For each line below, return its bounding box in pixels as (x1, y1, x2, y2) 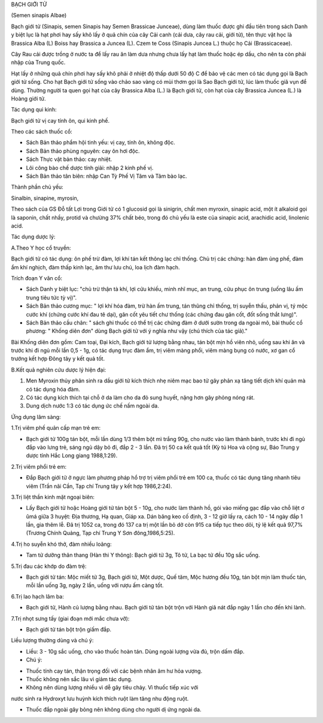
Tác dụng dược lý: (11, 233, 56, 241)
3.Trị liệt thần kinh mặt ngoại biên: (11, 493, 95, 500)
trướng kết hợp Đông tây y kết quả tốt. (11, 355, 105, 362)
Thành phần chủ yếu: (11, 183, 64, 191)
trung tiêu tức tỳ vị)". (26, 294, 77, 301)
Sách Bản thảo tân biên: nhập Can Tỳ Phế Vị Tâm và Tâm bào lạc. (26, 172, 187, 180)
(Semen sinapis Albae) (11, 12, 67, 19)
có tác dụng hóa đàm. (26, 385, 80, 393)
